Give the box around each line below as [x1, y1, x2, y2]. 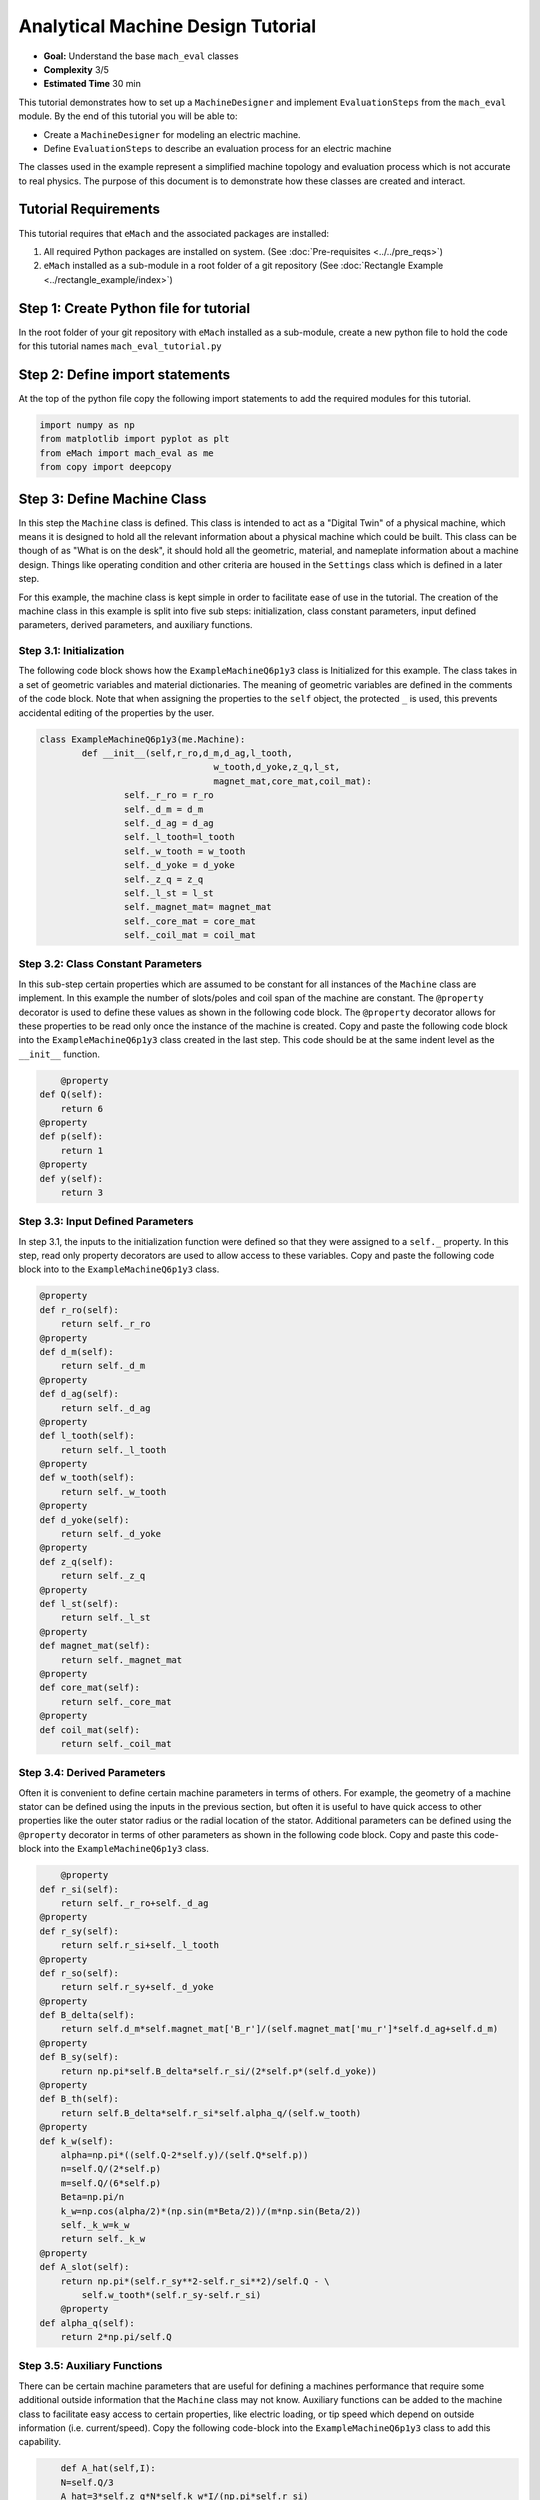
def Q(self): [39, 1089, 104, 1100]
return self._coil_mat [60, 1738, 172, 1749]
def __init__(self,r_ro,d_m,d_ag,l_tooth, [81, 748, 294, 759]
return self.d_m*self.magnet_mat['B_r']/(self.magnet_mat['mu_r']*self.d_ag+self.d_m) [60, 2023, 499, 2035]
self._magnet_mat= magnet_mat [123, 901, 272, 913]
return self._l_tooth [60, 1444, 167, 1455]
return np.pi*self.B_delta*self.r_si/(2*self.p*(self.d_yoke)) [60, 2065, 378, 2077]
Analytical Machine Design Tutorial [18, 15, 317, 37]
